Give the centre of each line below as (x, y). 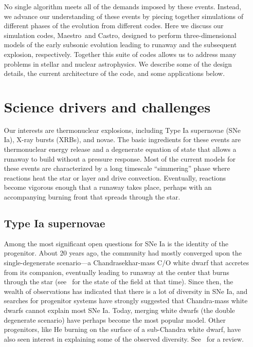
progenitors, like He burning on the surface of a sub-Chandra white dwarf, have (122, 329)
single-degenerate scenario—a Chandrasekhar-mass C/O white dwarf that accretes (126, 263)
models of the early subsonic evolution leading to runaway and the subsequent (120, 45)
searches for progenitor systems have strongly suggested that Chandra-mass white (126, 301)
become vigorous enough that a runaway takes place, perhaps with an (108, 187)
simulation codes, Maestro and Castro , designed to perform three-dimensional (120, 35)
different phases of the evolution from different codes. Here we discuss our (114, 26)
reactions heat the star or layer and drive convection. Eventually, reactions (115, 177)
